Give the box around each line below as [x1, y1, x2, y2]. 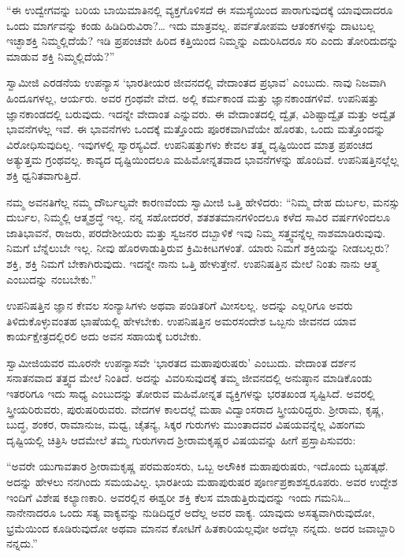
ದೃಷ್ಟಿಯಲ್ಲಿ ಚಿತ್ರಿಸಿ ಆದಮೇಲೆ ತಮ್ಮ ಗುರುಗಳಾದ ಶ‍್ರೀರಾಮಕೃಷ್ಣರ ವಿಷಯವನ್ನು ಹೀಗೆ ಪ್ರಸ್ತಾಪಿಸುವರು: [6, 431, 356, 447]
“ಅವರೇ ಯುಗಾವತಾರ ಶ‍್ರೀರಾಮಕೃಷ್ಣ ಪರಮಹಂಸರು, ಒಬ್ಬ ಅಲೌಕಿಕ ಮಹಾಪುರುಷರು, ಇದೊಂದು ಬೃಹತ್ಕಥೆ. [6, 458, 388, 474]
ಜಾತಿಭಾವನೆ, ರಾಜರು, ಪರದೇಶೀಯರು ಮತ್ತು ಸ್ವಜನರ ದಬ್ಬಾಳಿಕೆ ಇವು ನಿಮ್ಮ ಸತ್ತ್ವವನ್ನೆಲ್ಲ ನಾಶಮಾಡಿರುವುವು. [6, 224, 386, 240]
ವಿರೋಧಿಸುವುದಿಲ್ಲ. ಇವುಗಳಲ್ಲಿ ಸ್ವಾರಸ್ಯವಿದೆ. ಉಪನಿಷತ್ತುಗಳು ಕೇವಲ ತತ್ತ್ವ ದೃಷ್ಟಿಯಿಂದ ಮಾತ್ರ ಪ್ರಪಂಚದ [6, 136, 373, 152]
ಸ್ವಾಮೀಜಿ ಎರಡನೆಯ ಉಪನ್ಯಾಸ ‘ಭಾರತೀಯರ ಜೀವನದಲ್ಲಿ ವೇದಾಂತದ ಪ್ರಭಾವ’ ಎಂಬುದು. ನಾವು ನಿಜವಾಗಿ [6, 74, 387, 91]
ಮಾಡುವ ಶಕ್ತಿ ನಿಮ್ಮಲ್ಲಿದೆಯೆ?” [6, 47, 115, 64]
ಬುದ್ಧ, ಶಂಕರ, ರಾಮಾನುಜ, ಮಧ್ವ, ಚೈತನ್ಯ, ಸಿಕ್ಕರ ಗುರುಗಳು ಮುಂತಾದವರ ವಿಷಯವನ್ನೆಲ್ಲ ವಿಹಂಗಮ [6, 416, 366, 433]
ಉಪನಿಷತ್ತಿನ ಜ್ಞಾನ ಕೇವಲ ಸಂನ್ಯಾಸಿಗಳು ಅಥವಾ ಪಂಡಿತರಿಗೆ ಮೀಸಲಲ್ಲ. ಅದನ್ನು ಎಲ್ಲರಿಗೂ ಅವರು [6, 297, 353, 314]
